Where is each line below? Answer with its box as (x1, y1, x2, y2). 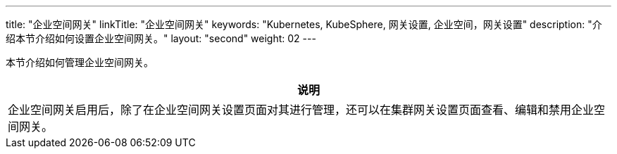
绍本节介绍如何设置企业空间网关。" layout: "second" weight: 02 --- (6, 32, 316, 44)
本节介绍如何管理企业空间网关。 (6, 56, 154, 68)
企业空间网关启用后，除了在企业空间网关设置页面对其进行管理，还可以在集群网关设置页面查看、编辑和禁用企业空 (8, 103, 606, 117)
